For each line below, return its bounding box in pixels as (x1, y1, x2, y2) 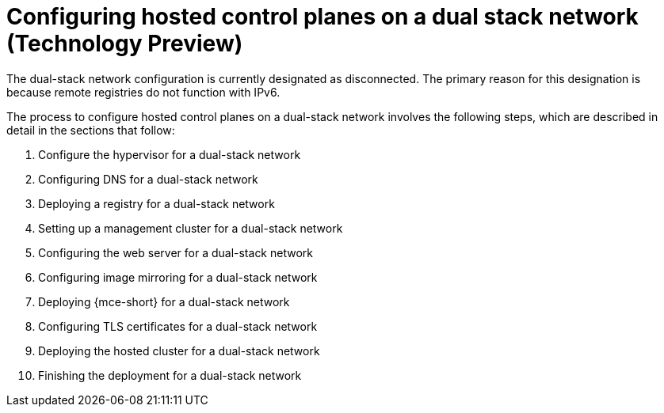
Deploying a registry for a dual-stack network (38, 196, 275, 210)
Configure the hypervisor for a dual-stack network (38, 147, 301, 161)
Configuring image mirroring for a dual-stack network (38, 270, 318, 284)
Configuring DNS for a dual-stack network (38, 172, 258, 186)
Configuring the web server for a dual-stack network (38, 245, 313, 260)
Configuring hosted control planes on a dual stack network (6, 3, 639, 30)
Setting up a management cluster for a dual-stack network (38, 221, 343, 235)
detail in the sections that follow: (6, 123, 175, 137)
